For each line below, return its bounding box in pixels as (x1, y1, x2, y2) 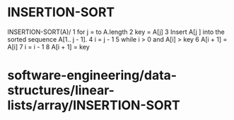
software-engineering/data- (7, 68, 177, 83)
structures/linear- (7, 83, 115, 99)
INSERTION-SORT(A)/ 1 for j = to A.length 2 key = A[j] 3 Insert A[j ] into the (7, 28, 225, 36)
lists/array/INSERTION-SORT (7, 97, 180, 114)
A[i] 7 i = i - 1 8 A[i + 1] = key (7, 42, 90, 51)
